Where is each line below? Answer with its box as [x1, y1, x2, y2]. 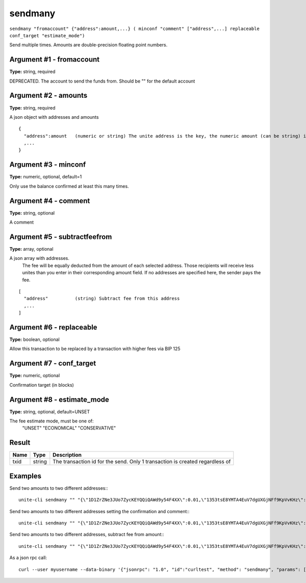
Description [53, 452, 82, 459]
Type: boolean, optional [9, 336, 60, 342]
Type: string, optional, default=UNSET [9, 408, 90, 415]
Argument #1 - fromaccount [9, 55, 99, 64]
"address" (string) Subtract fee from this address [23, 296, 180, 302]
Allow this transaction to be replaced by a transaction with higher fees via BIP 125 [9, 346, 181, 352]
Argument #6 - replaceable [9, 323, 97, 331]
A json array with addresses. [9, 255, 70, 261]
